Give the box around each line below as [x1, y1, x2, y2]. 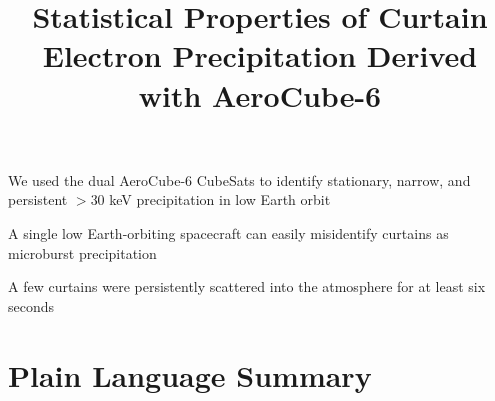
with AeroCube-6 [138, 74, 382, 115]
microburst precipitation [8, 242, 157, 263]
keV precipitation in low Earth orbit [109, 189, 331, 210]
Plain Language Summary [8, 354, 372, 395]
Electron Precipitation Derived [42, 35, 478, 76]
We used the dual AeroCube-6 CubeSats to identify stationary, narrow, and [8, 169, 471, 190]
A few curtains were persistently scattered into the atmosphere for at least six [8, 276, 486, 297]
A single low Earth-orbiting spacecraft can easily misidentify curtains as [8, 222, 449, 243]
